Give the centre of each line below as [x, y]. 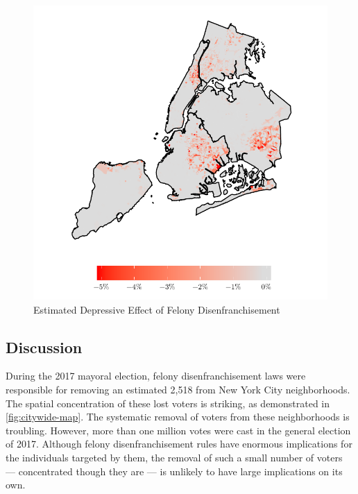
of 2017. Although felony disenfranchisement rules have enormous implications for [179, 444]
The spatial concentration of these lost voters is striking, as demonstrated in [168, 403]
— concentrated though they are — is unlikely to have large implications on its [174, 471]
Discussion [44, 347]
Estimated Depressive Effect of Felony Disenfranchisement [157, 309]
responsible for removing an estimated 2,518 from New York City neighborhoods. [178, 389]
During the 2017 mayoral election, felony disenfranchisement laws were [156, 376]
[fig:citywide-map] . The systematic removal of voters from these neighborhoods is [178, 417]
